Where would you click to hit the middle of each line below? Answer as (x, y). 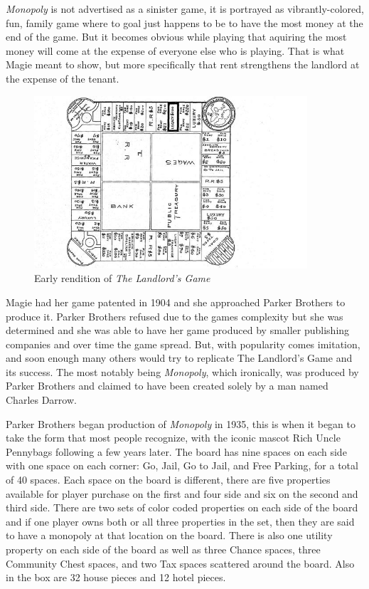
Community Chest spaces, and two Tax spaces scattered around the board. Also (180, 563)
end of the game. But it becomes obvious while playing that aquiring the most (176, 37)
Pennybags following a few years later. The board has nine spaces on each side (176, 451)
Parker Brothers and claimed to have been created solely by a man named (167, 386)
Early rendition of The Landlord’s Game (122, 278)
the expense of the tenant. (63, 78)
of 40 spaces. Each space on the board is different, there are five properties (168, 480)
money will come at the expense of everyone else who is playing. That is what (175, 50)
